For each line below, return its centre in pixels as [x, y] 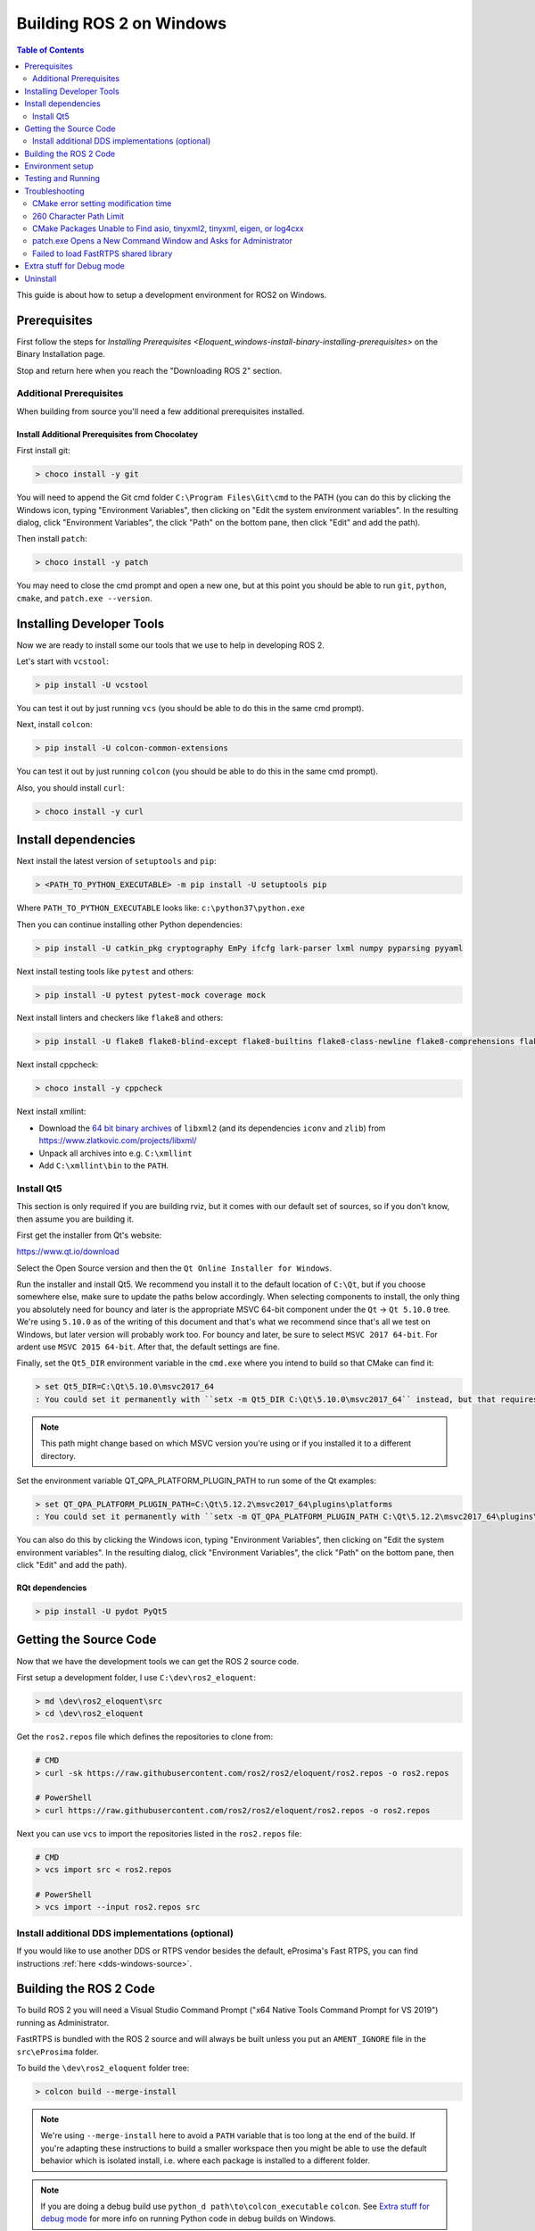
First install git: [43, 451]
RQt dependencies [52, 1588]
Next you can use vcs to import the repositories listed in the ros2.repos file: [159, 1833]
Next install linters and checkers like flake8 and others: [120, 1018]
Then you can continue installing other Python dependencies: [129, 925]
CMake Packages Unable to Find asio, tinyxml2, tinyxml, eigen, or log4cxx [168, 228]
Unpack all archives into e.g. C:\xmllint [115, 1153]
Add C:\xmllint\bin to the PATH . [104, 1165]
